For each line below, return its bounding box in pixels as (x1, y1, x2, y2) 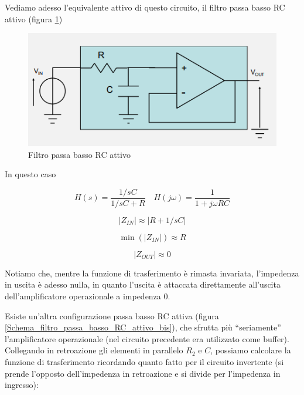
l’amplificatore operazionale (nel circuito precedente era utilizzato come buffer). (5, 332, 289, 345)
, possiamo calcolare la (210, 344, 291, 356)
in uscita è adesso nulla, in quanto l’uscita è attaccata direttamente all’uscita (5, 278, 281, 291)
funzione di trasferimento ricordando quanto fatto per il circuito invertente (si (5, 355, 284, 367)
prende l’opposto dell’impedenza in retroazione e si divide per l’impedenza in (5, 367, 281, 379)
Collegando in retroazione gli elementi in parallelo (5, 344, 183, 356)
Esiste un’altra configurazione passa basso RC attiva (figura (5, 309, 219, 322)
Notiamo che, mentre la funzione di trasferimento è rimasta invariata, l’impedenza (5, 266, 299, 279)
